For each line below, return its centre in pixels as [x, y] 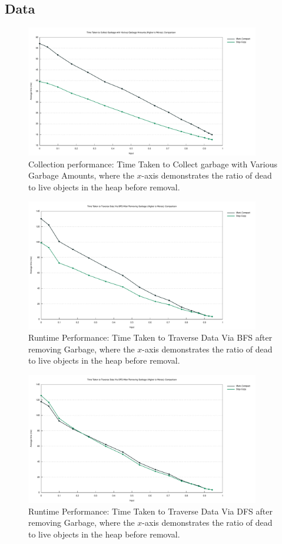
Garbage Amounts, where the [81, 175]
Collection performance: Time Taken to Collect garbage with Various [153, 164]
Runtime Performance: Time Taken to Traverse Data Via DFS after [150, 511]
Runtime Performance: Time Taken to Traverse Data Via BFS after [150, 337]
